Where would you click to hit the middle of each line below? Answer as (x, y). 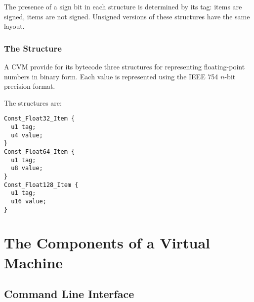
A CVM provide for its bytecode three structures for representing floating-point (125, 66)
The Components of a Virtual (107, 243)
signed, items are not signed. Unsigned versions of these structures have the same (127, 16)
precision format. (30, 86)
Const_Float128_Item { (41, 185)
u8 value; (27, 168)
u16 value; (29, 201)
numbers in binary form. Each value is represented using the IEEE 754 (111, 76)
